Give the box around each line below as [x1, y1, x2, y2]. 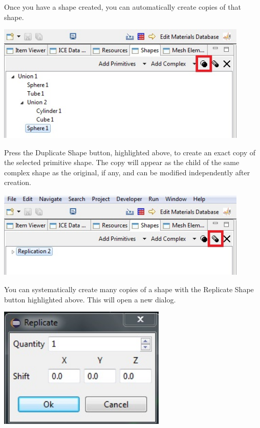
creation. [4, 177, 31, 188]
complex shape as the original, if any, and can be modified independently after [4, 167, 250, 177]
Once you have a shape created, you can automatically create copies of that [4, 2, 241, 12]
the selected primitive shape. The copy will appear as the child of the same [4, 157, 240, 168]
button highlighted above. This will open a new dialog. [4, 294, 176, 304]
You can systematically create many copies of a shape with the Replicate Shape [4, 284, 254, 294]
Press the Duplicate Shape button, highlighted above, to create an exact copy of [4, 147, 256, 157]
